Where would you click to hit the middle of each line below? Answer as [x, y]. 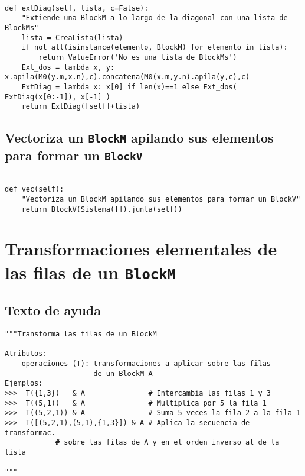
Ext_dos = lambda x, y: [68, 67]
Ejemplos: [24, 383]
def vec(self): [35, 190]
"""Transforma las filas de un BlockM [81, 334]
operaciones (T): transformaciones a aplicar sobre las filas [146, 364]
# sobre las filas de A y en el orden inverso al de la [167, 443]
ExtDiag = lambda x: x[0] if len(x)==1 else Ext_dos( [129, 87]
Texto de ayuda [53, 310]
